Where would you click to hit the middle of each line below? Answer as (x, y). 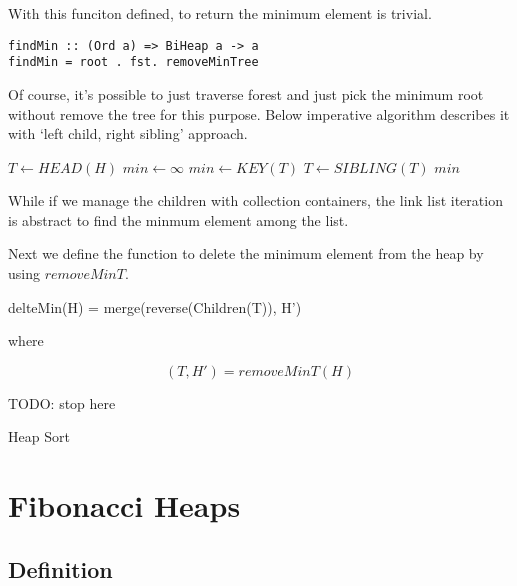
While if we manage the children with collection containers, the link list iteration (255, 200)
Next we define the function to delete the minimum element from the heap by (246, 253)
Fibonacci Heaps (124, 505)
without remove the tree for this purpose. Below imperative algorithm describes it (259, 113)
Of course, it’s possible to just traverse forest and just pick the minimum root (246, 93)
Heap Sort (39, 436)
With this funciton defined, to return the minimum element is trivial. (220, 13)
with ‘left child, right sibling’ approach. (128, 133)
